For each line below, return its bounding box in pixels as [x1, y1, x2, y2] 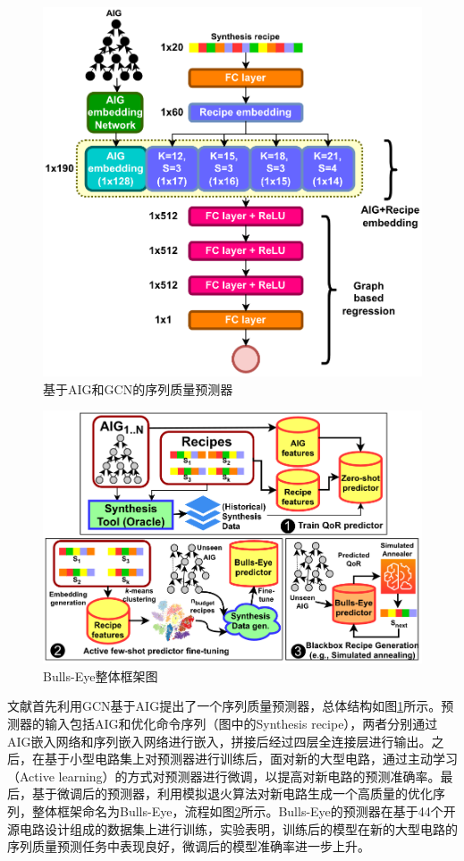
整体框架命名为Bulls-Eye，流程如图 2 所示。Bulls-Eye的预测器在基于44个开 [31, 801, 456, 820]
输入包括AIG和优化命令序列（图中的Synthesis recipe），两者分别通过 [44, 713, 438, 732]
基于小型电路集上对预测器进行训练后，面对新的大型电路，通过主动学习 [44, 749, 458, 768]
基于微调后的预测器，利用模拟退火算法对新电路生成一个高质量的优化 [31, 784, 433, 803]
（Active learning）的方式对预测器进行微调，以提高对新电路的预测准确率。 [7, 766, 441, 785]
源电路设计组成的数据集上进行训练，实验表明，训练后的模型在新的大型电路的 [7, 819, 458, 838]
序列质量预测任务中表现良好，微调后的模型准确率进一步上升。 [7, 837, 370, 856]
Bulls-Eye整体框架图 [43, 666, 158, 685]
